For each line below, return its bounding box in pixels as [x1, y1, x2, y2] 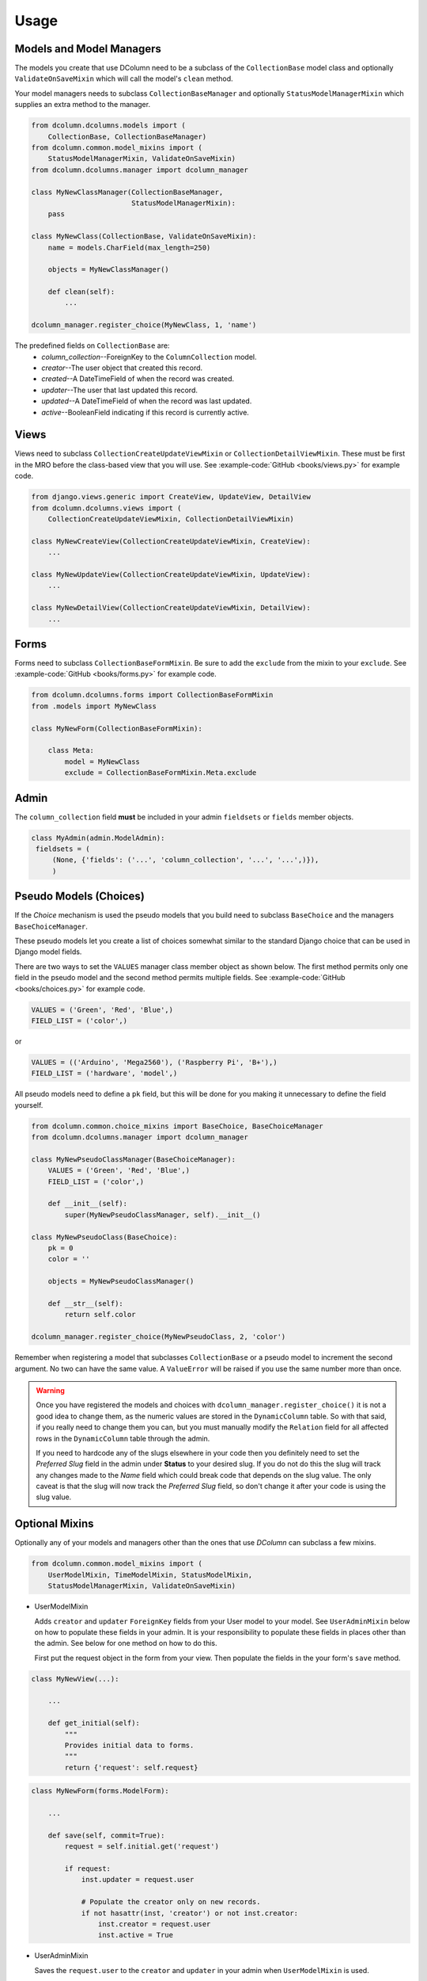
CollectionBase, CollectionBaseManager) [47, 132, 207, 141]
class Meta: [47, 746, 95, 755]
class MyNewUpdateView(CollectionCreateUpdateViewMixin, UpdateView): [31, 570, 312, 578]
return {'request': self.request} [64, 1763, 198, 1772]
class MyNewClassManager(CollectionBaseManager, [31, 187, 224, 197]
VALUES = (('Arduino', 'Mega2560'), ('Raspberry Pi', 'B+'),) [31, 1058, 278, 1067]
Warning [36, 1385, 65, 1395]
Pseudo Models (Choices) [14, 890, 145, 903]
